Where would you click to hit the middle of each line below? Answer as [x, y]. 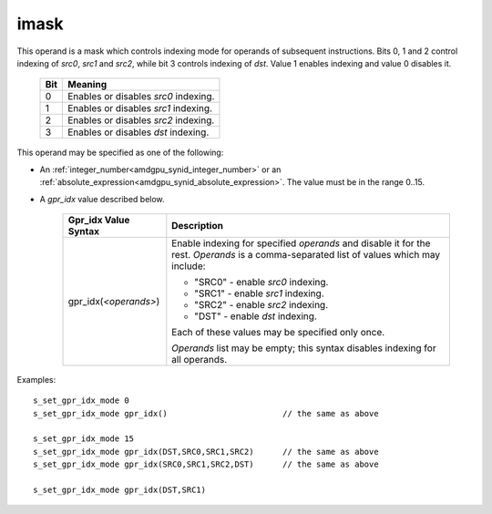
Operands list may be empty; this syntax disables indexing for [304, 348]
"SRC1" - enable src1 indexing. [259, 293]
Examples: [36, 379]
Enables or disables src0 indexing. [141, 97]
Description [197, 225]
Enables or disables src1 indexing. [140, 108]
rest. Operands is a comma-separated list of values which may [306, 254]
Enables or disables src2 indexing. [141, 120]
